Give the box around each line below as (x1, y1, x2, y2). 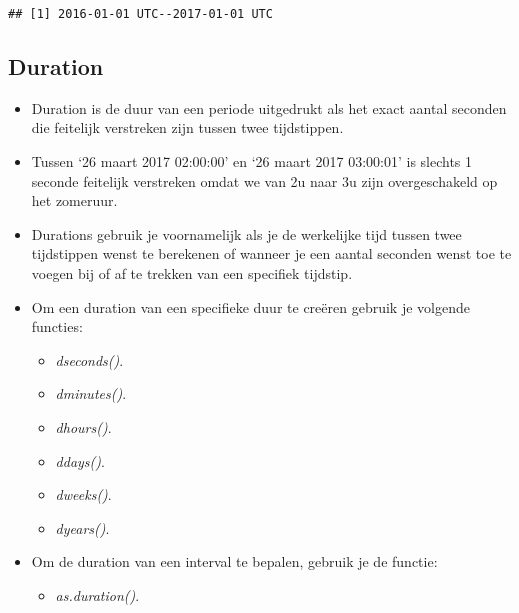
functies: (31, 316, 83, 337)
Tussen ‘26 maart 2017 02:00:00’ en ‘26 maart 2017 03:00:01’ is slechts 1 (31, 151, 473, 172)
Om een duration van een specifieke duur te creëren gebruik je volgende (31, 296, 470, 317)
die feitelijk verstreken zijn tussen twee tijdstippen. (31, 117, 344, 138)
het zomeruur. (31, 190, 118, 211)
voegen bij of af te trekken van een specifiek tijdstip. (31, 263, 353, 284)
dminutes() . (55, 383, 127, 404)
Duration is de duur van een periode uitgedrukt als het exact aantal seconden (31, 97, 507, 118)
